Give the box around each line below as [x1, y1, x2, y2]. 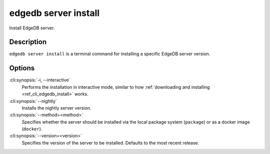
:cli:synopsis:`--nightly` [9, 98, 57, 104]
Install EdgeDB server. [9, 25, 55, 31]
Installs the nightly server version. [21, 105, 91, 111]
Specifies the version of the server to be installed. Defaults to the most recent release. [21, 140, 199, 146]
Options [9, 64, 35, 72]
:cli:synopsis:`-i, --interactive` [9, 77, 70, 83]
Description [9, 38, 47, 46]
